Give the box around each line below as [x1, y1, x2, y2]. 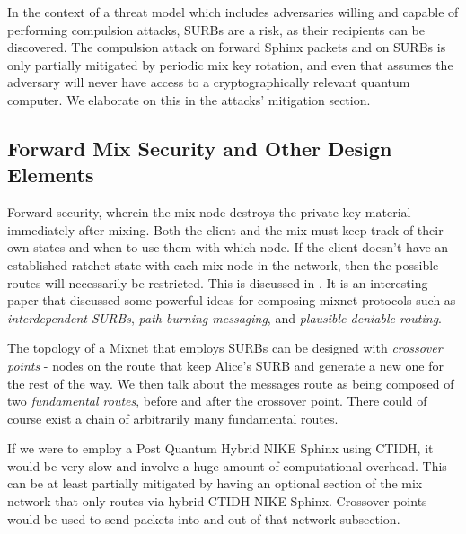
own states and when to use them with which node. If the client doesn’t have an [7, 238, 449, 257]
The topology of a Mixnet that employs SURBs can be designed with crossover [7, 338, 443, 357]
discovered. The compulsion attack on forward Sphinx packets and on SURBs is [7, 38, 446, 57]
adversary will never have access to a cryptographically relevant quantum [7, 73, 410, 92]
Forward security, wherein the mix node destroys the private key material [7, 203, 411, 222]
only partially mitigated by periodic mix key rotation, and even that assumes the [7, 55, 453, 74]
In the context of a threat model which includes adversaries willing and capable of [7, 3, 459, 21]
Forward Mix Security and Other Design [7, 134, 392, 162]
